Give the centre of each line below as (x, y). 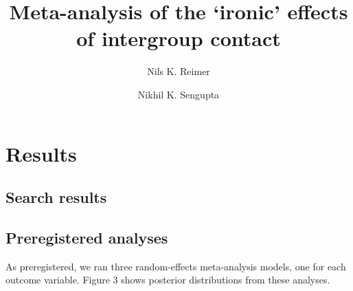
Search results (56, 197)
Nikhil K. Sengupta (179, 94)
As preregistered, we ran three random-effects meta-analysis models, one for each (176, 266)
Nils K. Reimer (179, 71)
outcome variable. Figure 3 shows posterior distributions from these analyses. (168, 280)
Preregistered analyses (87, 237)
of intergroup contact (179, 38)
